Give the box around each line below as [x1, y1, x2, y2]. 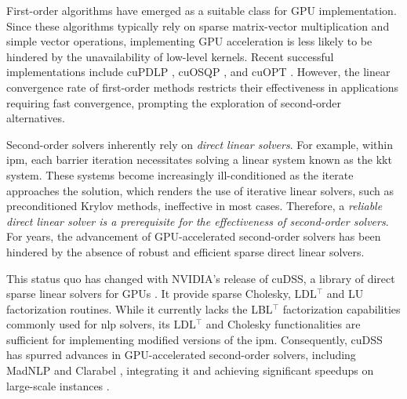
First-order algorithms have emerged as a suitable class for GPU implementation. [6, 2, 397, 18]
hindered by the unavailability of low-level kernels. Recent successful [6, 48, 334, 64]
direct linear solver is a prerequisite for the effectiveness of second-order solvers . [6, 212, 389, 229]
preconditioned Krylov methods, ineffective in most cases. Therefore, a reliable [6, 198, 383, 214]
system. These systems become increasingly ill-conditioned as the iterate [6, 166, 354, 183]
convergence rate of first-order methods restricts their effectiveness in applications [6, 78, 399, 95]
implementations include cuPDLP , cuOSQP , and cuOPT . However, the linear [6, 63, 391, 80]
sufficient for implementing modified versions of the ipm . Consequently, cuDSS [6, 331, 383, 347]
